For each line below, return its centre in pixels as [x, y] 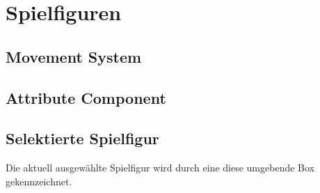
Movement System [74, 56]
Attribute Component [86, 97]
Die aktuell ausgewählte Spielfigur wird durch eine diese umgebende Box [160, 168]
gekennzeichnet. [39, 181]
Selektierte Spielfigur [82, 138]
